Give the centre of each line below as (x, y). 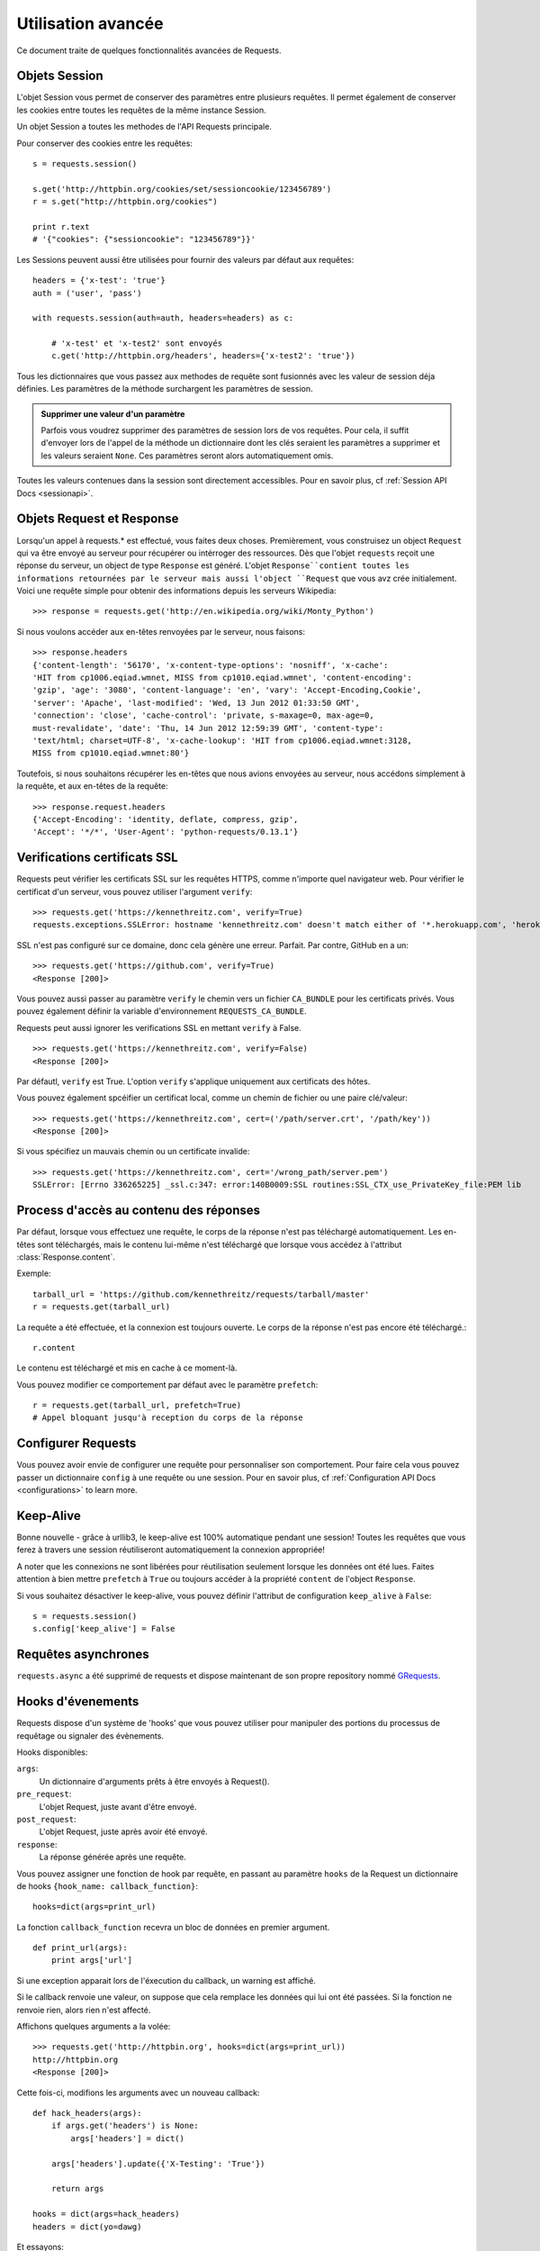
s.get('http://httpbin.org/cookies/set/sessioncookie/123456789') (182, 189)
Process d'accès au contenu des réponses (139, 1211)
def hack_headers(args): (87, 2113)
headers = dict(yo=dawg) (87, 2227)
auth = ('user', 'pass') (87, 293)
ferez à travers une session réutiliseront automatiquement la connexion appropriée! (171, 1550)
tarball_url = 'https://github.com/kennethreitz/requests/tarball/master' (201, 1294)
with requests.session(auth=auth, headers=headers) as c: (163, 318)
